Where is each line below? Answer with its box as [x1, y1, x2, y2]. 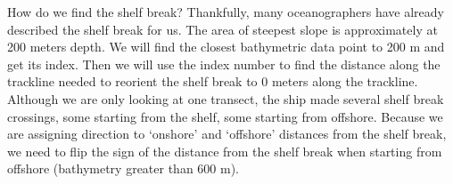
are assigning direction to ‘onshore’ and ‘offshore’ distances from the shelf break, [7, 124, 447, 143]
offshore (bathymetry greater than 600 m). [7, 159, 240, 178]
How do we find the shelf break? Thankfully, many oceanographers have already [7, 3, 444, 20]
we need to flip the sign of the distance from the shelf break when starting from [7, 141, 442, 160]
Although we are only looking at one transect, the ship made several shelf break [7, 89, 444, 108]
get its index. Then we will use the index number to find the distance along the [7, 54, 441, 73]
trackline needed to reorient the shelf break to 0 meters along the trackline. [7, 72, 418, 91]
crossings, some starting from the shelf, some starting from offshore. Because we [7, 107, 443, 125]
